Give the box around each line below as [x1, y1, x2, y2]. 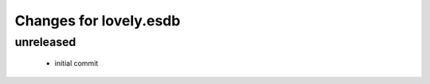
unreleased [14, 35, 76, 49]
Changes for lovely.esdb [14, 12, 181, 29]
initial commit [54, 59, 99, 68]
